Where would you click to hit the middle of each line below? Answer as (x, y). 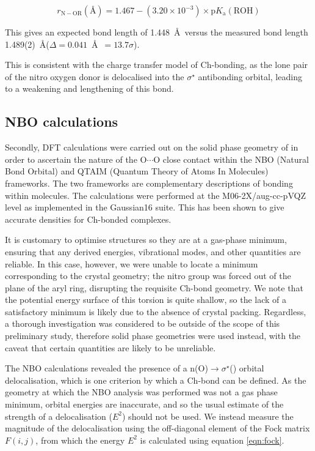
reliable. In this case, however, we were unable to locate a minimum (132, 263)
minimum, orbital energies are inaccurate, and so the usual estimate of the (144, 404)
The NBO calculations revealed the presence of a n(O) (107, 368)
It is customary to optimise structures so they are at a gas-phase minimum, (146, 240)
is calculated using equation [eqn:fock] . (212, 440)
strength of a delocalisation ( (59, 416)
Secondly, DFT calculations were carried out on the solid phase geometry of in (152, 147)
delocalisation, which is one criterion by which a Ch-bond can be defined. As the (156, 380)
